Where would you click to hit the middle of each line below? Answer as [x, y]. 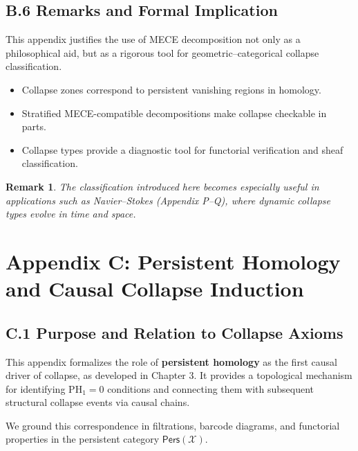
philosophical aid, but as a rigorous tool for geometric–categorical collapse [162, 52]
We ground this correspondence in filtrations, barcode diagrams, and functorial [173, 425]
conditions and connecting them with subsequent [211, 388]
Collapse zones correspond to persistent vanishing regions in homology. [171, 89]
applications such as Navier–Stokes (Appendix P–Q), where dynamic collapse [168, 200]
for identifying [36, 388]
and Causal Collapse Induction [155, 289]
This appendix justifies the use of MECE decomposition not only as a [153, 39]
